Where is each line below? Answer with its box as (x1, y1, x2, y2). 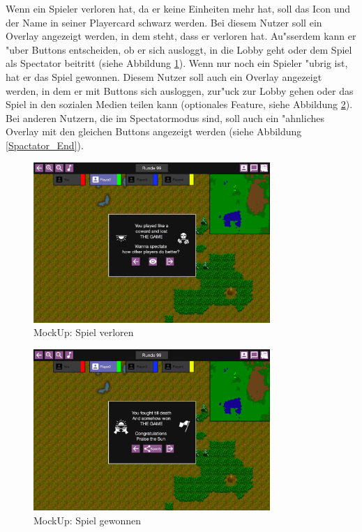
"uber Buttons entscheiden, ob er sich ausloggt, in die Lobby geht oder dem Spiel (6, 42, 352, 56)
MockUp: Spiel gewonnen (33, 512, 142, 527)
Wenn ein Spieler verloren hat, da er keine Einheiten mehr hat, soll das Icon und (6, 1, 351, 15)
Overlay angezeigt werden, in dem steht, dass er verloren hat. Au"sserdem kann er (6, 29, 356, 43)
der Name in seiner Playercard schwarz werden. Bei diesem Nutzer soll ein (6, 15, 322, 29)
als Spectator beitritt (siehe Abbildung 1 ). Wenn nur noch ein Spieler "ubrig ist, (6, 56, 348, 70)
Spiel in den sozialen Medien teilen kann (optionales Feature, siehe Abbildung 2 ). (6, 97, 353, 112)
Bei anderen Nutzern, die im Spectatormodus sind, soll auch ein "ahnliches (6, 110, 324, 125)
